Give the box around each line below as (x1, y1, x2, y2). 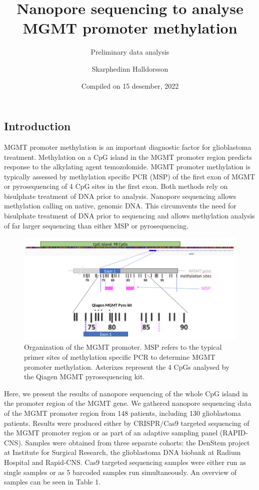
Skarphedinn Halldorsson (91, 63, 168, 74)
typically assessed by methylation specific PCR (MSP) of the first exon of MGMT (4, 171, 255, 181)
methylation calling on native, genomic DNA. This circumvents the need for (4, 200, 236, 211)
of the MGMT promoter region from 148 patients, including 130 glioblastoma (4, 407, 241, 418)
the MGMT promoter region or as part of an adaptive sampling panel (4, 427, 218, 438)
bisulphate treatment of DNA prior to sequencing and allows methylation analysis (4, 210, 255, 221)
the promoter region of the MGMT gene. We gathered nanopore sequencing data (4, 398, 251, 408)
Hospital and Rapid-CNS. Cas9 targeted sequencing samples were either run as (4, 456, 246, 467)
